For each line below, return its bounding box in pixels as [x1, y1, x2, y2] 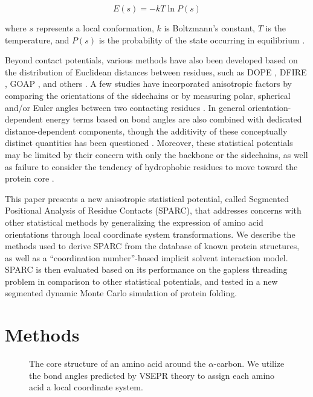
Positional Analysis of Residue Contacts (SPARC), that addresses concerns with [5, 204, 302, 217]
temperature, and [5, 33, 69, 46]
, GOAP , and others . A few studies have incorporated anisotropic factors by [5, 77, 292, 90]
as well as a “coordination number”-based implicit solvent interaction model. [5, 251, 288, 264]
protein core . [5, 172, 54, 185]
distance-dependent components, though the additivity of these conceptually [5, 124, 288, 137]
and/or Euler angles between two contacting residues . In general [5, 101, 245, 113]
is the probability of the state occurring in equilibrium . [98, 33, 305, 46]
